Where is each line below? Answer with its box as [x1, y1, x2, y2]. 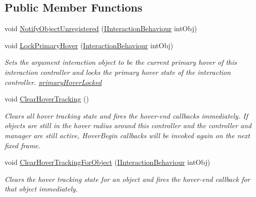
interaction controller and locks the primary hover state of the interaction [5, 66, 231, 77]
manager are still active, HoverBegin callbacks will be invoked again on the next [5, 130, 250, 140]
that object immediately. [5, 183, 78, 194]
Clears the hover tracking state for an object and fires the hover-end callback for [5, 173, 250, 184]
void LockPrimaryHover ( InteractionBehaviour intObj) [5, 40, 174, 50]
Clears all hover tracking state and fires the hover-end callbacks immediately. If [5, 110, 248, 121]
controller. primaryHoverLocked [5, 76, 102, 87]
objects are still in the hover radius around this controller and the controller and [5, 120, 251, 131]
